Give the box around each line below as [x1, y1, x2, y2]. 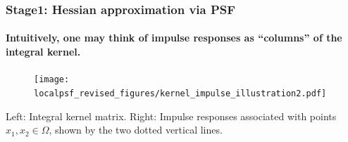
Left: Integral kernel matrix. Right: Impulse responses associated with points [6, 108, 337, 123]
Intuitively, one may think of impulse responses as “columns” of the [6, 30, 342, 45]
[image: [34, 75, 70, 85]
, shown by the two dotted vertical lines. [49, 122, 223, 137]
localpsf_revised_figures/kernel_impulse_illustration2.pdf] [34, 88, 327, 98]
